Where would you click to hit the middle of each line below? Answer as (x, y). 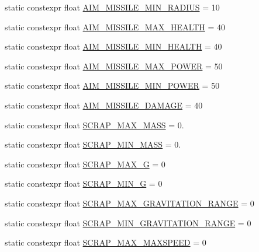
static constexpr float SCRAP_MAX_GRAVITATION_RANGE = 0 (129, 203)
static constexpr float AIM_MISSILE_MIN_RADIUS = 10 (112, 7)
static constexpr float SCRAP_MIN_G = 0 (84, 183)
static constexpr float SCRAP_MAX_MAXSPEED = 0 (106, 242)
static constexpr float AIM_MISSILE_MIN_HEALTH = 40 (113, 46)
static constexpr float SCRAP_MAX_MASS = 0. (94, 125)
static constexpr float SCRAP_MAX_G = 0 (85, 164)
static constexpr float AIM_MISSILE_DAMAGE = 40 (104, 105)
